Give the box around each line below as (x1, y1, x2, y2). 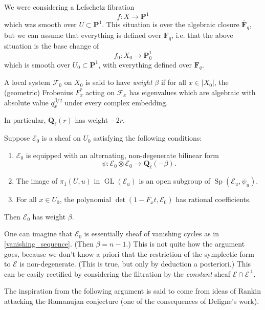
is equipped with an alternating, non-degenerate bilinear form (26, 149, 219, 160)
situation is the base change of (4, 40, 99, 51)
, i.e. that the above (171, 29, 233, 40)
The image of (16, 175, 58, 186)
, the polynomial (59, 194, 112, 205)
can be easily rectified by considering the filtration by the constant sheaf (4, 268, 230, 279)
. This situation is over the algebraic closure (102, 19, 239, 30)
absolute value (4, 97, 49, 107)
